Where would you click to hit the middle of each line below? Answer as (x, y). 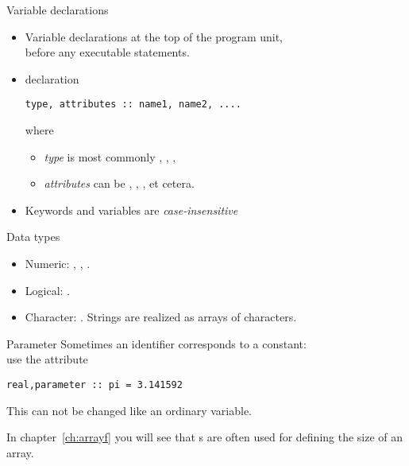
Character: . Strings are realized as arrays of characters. (161, 317)
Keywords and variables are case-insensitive (131, 210)
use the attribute (47, 359)
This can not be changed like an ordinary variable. (129, 410)
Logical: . (47, 290)
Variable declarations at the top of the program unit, (154, 36)
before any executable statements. (107, 52)
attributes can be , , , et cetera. (119, 183)
